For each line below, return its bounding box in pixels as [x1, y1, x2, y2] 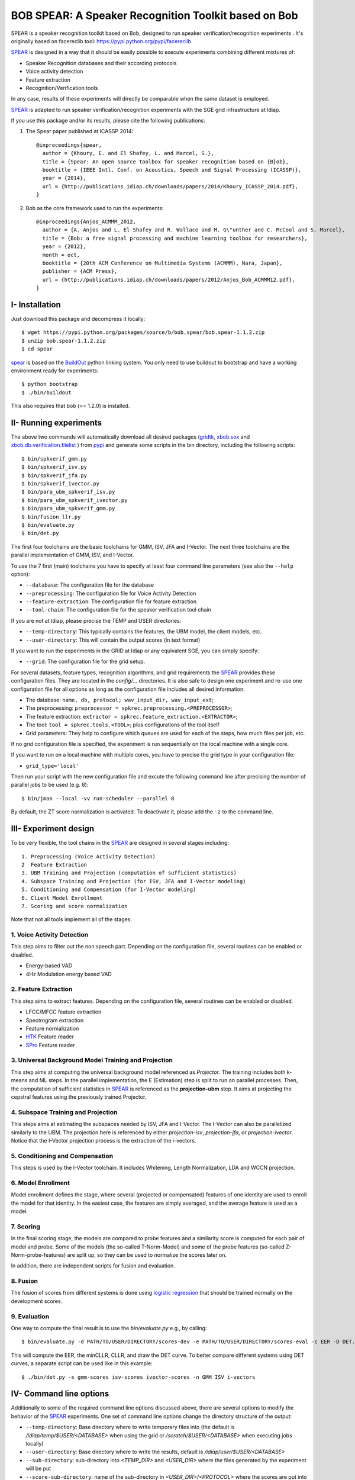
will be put [25, 1465, 51, 1472]
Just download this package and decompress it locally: [11, 316, 146, 322]
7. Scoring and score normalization [21, 903, 128, 909]
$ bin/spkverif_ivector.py [21, 480, 100, 487]
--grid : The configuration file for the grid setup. [25, 658, 146, 665]
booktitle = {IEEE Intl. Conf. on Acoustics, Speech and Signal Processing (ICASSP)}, [42, 166, 302, 173]
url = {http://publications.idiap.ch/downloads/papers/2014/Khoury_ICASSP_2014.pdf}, [42, 183, 299, 189]
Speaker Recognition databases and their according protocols [25, 59, 177, 66]
